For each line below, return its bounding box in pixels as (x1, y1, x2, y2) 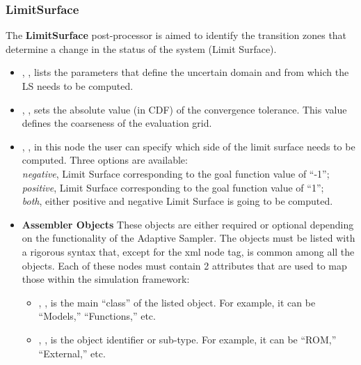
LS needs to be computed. (22, 79, 134, 93)
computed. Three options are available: (22, 153, 188, 167)
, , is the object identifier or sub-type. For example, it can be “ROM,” (38, 332, 337, 346)
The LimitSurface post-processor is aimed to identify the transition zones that (6, 28, 347, 42)
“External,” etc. (38, 345, 106, 360)
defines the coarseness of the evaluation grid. (22, 116, 212, 130)
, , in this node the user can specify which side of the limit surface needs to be (22, 139, 355, 153)
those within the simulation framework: (22, 272, 190, 286)
